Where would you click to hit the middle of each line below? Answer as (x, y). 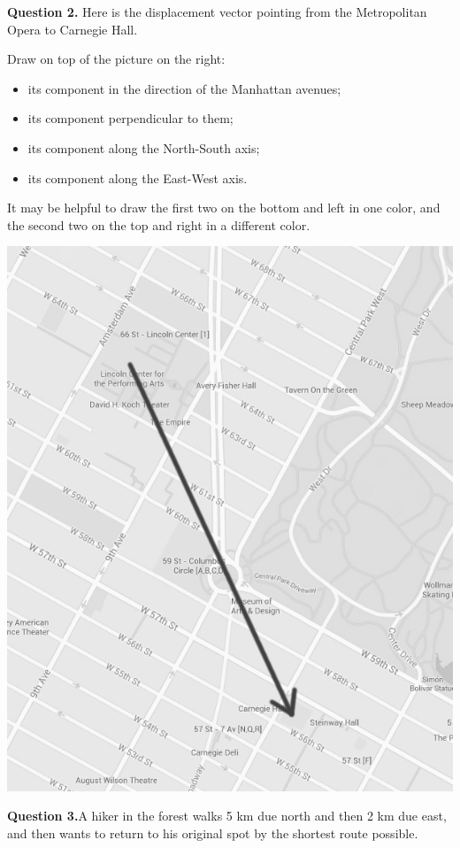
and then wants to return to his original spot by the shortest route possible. (213, 833)
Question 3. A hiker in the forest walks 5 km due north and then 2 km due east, (227, 816)
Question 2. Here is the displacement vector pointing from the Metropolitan (217, 12)
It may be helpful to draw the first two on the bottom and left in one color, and (224, 208)
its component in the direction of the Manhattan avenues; (184, 88)
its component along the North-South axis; (144, 147)
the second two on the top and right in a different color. (159, 224)
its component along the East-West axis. (138, 177)
